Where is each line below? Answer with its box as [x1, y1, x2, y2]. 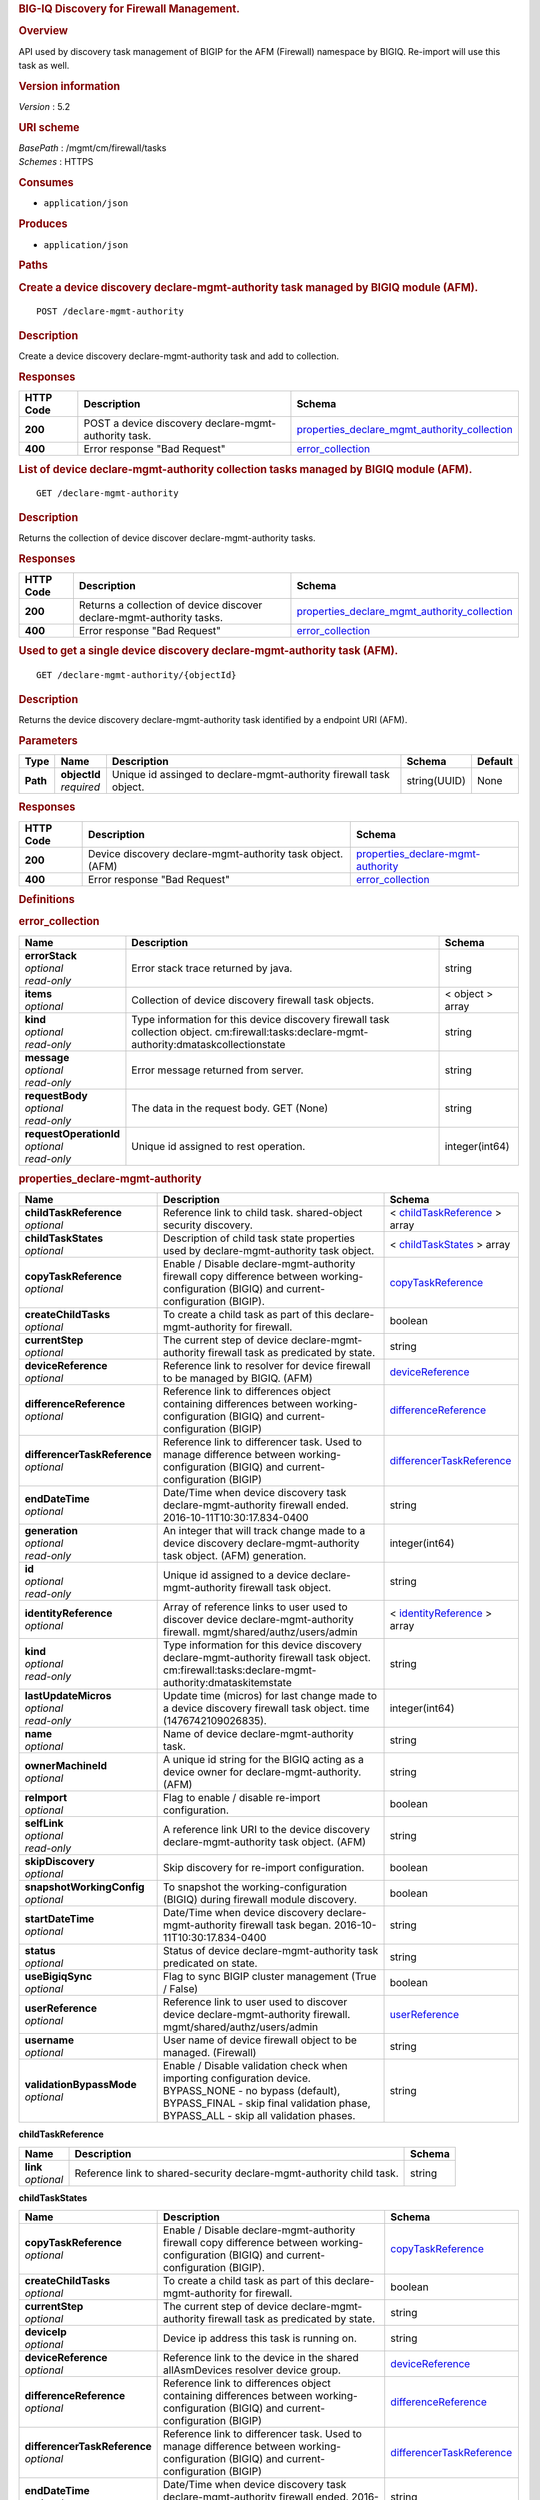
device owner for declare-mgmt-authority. [163, 1765, 362, 1779]
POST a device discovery [83, 416, 203, 430]
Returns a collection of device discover [78, 598, 263, 612]
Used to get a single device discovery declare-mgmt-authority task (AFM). [18, 644, 399, 658]
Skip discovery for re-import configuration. [163, 1861, 365, 1875]
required [60, 780, 101, 794]
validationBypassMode [24, 2078, 137, 2092]
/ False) [163, 1982, 199, 1996]
